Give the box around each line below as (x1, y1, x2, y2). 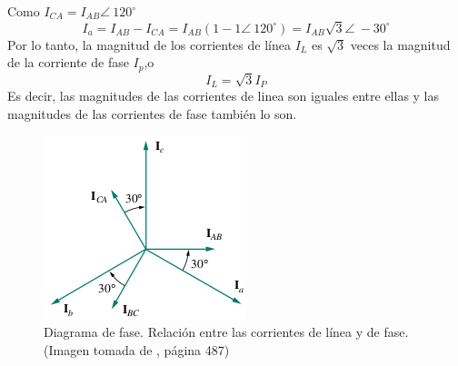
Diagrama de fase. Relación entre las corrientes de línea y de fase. (44, 322, 409, 341)
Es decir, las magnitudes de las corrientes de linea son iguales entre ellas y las (7, 86, 440, 105)
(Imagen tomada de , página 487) (44, 340, 230, 359)
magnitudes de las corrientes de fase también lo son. (7, 104, 297, 123)
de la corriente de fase (7, 53, 129, 72)
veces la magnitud (350, 35, 451, 54)
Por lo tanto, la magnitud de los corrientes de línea (7, 35, 291, 54)
